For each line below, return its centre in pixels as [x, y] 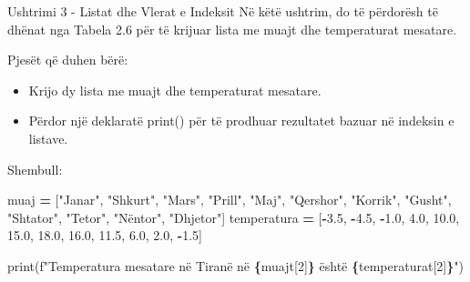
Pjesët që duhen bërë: [68, 60]
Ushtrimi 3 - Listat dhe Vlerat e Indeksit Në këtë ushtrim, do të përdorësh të [223, 11]
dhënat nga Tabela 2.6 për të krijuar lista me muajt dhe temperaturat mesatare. [232, 29]
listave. [48, 138]
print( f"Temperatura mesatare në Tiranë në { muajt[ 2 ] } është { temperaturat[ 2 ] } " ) [235, 265]
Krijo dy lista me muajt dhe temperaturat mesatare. [175, 90]
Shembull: [35, 169]
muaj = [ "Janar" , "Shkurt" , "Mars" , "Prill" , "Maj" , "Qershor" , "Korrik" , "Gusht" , [230, 200]
